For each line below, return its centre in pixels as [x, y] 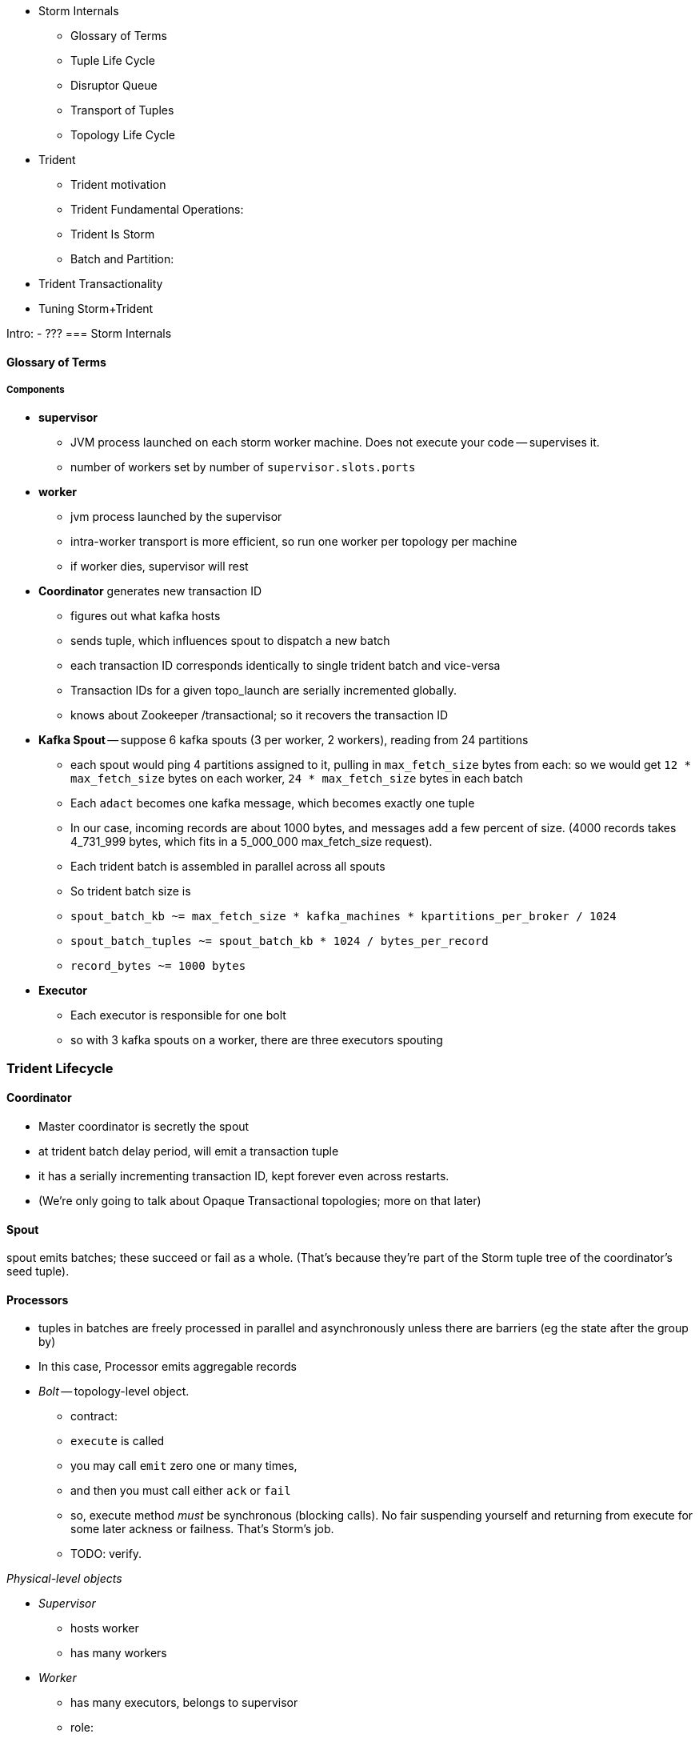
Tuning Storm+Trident [96, 308]
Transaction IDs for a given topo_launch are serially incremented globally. [264, 691]
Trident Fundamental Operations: [157, 209]
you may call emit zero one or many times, [184, 1466]
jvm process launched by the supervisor [176, 517]
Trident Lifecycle [60, 1068]
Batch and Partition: [122, 259]
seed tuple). [38, 1271]
